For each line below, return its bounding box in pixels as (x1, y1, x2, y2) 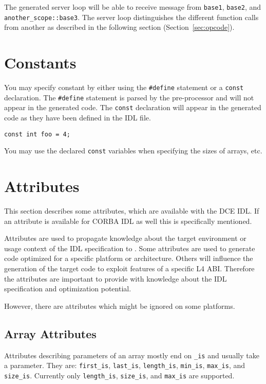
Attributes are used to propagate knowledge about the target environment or (4, 233, 246, 243)
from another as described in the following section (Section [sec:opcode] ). (4, 22, 235, 32)
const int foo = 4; (4, 130, 70, 138)
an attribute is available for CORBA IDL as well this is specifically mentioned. (4, 215, 252, 226)
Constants (4, 52, 77, 73)
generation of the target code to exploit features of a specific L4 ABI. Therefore (4, 263, 255, 273)
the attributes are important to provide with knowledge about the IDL (4, 273, 227, 284)
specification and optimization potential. (4, 283, 131, 294)
